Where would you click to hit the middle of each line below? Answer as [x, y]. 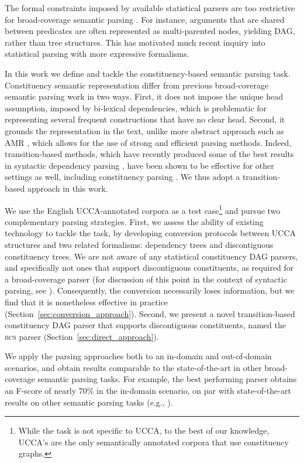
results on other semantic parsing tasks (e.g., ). [89, 402]
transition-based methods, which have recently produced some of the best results [149, 154]
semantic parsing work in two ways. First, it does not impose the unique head [144, 96]
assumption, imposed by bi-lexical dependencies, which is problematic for [136, 108]
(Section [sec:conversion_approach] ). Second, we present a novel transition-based [150, 313]
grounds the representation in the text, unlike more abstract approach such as [144, 130]
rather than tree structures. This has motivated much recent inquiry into [135, 42]
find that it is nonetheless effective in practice [87, 302]
